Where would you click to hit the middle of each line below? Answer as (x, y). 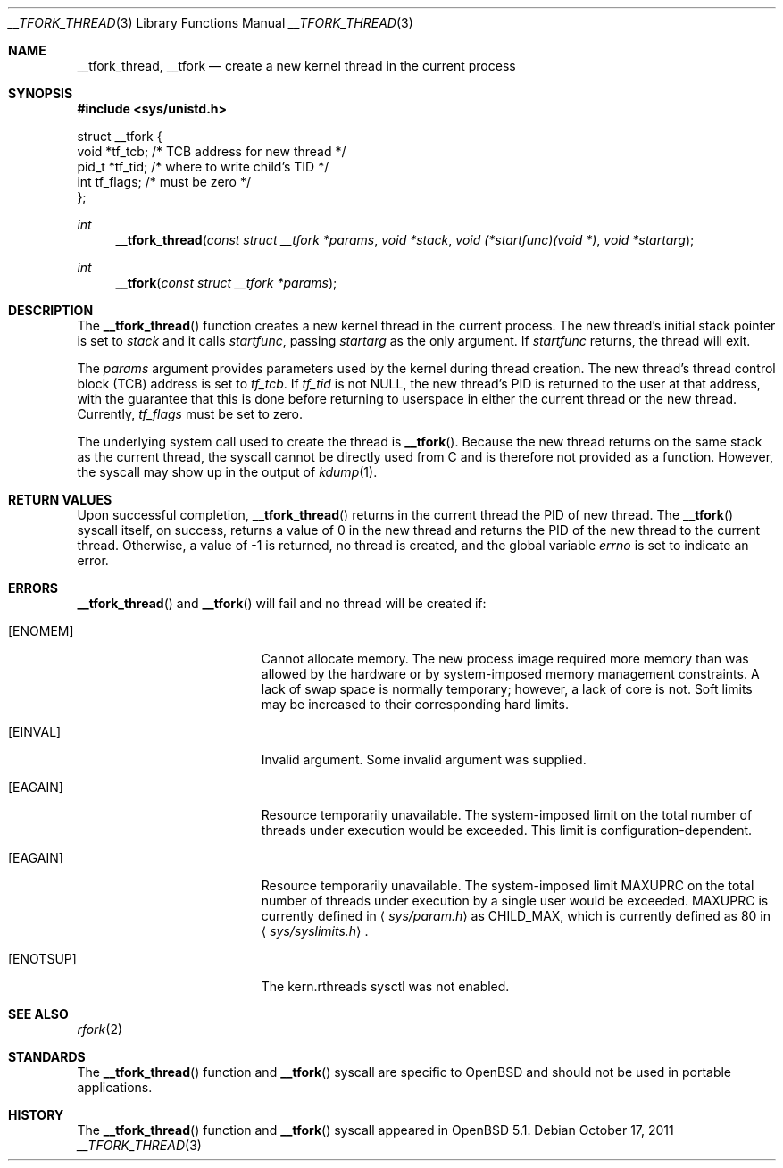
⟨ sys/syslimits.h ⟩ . (315, 931)
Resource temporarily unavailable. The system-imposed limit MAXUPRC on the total (508, 885)
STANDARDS (47, 1057)
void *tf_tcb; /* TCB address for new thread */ (212, 151)
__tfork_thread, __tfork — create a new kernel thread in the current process (296, 66)
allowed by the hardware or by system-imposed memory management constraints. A (510, 674)
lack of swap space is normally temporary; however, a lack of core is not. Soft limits (507, 689)
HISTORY (36, 1115)
